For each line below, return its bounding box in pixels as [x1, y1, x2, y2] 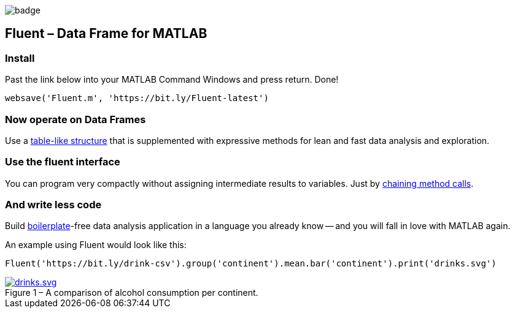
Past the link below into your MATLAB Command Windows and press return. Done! [5, 74, 339, 85]
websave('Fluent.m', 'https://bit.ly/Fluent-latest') [5, 93, 269, 104]
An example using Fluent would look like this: [5, 239, 187, 251]
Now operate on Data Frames [5, 113, 146, 126]
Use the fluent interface [5, 156, 120, 168]
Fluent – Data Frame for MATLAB [5, 26, 207, 42]
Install [5, 51, 35, 64]
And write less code [5, 198, 102, 211]
